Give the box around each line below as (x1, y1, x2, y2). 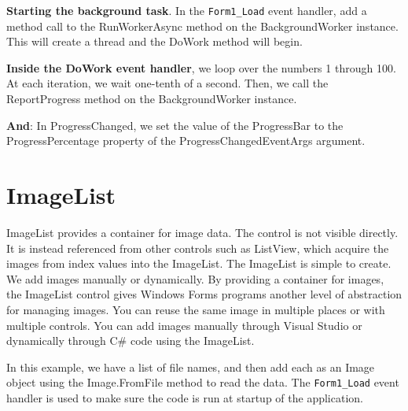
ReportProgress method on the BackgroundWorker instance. (6, 91, 297, 107)
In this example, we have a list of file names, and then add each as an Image (6, 358, 375, 375)
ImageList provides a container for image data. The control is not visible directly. (6, 224, 399, 240)
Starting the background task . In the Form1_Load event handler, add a (6, 2, 367, 18)
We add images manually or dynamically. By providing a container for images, (6, 270, 384, 287)
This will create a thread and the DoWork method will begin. (6, 33, 303, 50)
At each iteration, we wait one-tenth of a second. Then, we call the (6, 75, 329, 91)
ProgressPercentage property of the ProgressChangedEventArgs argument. (6, 132, 366, 149)
